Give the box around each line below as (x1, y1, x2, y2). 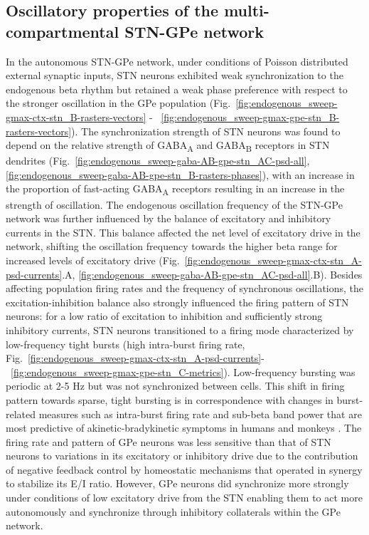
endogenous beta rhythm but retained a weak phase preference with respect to (6, 81, 348, 96)
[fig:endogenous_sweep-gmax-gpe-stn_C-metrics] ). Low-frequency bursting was (11, 364, 355, 379)
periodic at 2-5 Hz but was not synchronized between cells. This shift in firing (6, 378, 345, 393)
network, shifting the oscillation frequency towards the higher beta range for (6, 239, 338, 254)
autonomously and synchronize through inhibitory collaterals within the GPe (6, 504, 341, 519)
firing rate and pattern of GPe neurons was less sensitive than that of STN (6, 434, 331, 449)
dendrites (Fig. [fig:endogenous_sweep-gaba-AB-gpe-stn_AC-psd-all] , (6, 153, 310, 168)
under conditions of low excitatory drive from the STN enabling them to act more (6, 490, 363, 505)
